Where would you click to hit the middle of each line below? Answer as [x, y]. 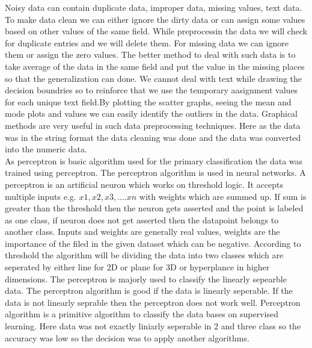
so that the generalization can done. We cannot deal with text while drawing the [154, 78]
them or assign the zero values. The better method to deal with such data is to [150, 54]
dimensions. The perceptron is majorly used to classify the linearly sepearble [146, 278]
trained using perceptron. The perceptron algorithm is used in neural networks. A [155, 172]
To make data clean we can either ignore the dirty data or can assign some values [155, 19]
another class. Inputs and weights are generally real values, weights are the [142, 231]
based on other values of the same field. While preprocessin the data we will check [156, 31]
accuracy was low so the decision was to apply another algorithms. [127, 337]
